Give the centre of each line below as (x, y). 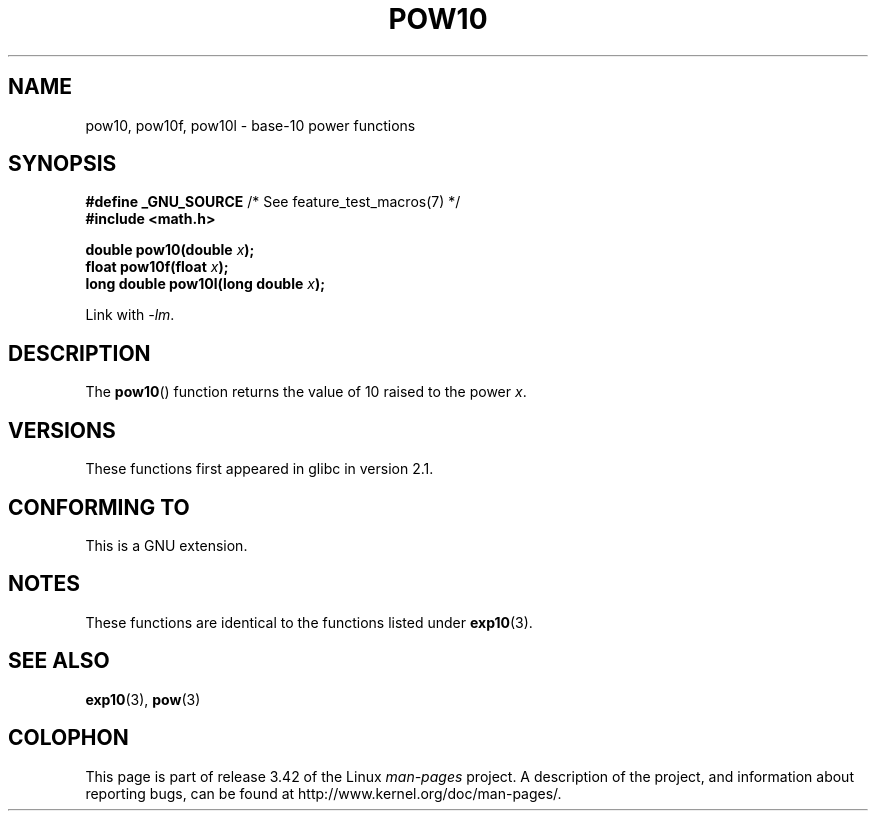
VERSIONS (62, 430)
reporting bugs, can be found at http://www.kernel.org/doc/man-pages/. (323, 793)
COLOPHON (68, 738)
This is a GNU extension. (166, 545)
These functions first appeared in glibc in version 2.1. (259, 469)
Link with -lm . (130, 315)
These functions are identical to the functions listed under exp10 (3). (309, 622)
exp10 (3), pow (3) (143, 699)
